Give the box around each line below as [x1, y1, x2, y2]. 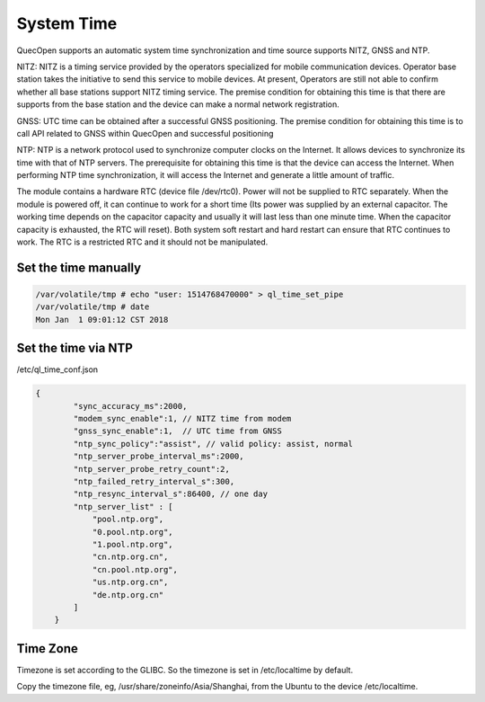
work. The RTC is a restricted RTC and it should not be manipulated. [16, 236, 269, 247]
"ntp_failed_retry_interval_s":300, [73, 476, 235, 487]
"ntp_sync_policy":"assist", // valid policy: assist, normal [73, 439, 354, 449]
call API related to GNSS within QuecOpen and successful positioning [16, 128, 274, 138]
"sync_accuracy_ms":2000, [73, 401, 188, 411]
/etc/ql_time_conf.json [16, 364, 99, 375]
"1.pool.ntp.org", [92, 539, 174, 549]
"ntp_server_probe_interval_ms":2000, [73, 451, 244, 462]
